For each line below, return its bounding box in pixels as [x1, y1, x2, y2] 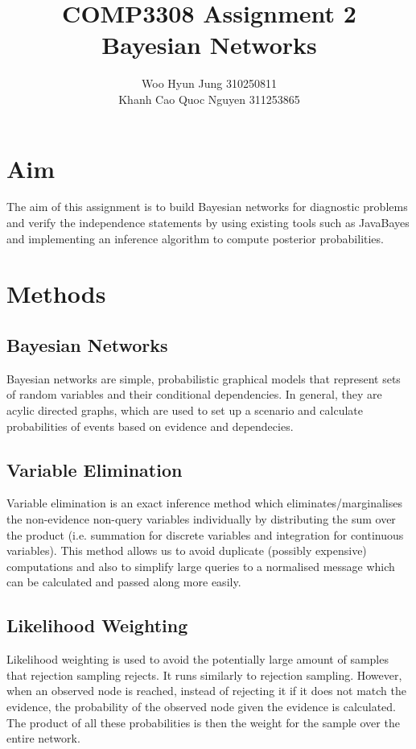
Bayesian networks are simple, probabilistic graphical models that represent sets [6, 370, 401, 387]
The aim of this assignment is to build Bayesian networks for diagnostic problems [6, 198, 408, 215]
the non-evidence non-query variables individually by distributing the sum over [6, 510, 396, 527]
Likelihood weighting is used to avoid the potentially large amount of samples [6, 651, 389, 668]
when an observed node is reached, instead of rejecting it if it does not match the [6, 682, 407, 699]
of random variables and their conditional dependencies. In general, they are [6, 386, 382, 403]
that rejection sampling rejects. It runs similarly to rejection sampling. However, [6, 666, 402, 683]
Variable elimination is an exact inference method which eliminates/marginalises [6, 495, 402, 511]
